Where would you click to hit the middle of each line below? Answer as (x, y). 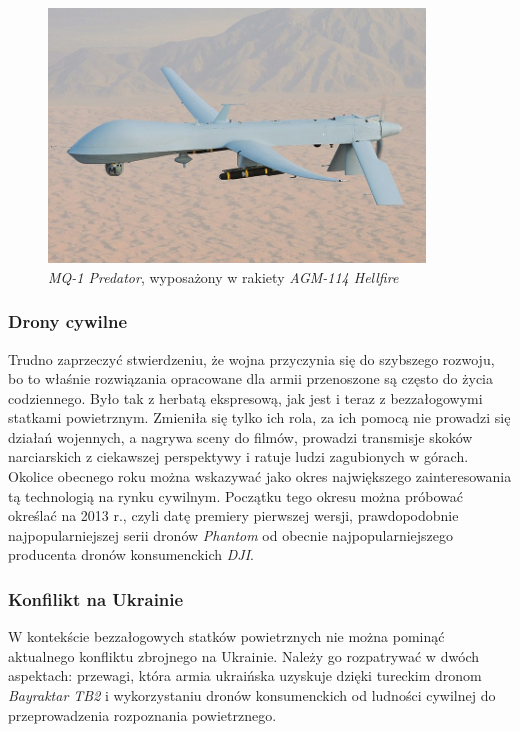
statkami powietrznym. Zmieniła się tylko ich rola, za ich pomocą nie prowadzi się (259, 417)
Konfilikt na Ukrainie (96, 598)
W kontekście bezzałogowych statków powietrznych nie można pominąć (226, 636)
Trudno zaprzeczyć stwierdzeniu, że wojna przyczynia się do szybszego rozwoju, (251, 358)
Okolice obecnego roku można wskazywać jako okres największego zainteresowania (260, 476)
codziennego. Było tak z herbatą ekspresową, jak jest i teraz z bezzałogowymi (245, 397)
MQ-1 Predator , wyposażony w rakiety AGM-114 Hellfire (223, 276)
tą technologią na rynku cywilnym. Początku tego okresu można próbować (235, 495)
